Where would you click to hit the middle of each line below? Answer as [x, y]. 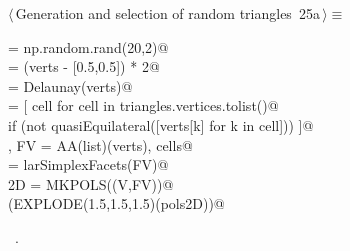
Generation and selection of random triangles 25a [167, 13]
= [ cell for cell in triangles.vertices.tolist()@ [143, 105]
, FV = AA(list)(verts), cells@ [100, 144]
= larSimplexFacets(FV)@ [88, 164]
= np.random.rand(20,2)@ [88, 46]
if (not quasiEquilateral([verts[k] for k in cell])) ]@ [161, 124]
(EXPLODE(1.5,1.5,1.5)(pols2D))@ [116, 203]
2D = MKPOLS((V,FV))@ [91, 183]
